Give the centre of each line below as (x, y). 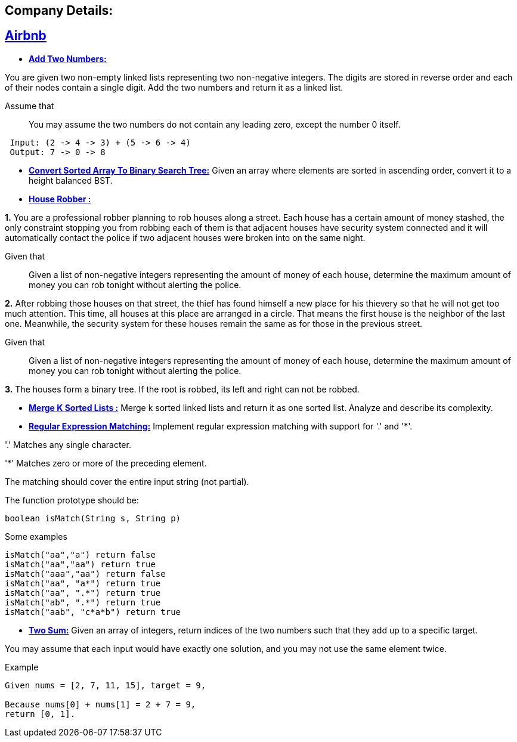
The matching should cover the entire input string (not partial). (127, 481)
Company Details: (59, 10)
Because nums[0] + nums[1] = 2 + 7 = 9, (100, 704)
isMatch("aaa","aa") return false (85, 573)
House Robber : (60, 199)
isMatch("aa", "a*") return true (83, 583)
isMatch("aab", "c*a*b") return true (93, 612)
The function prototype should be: (72, 500)
